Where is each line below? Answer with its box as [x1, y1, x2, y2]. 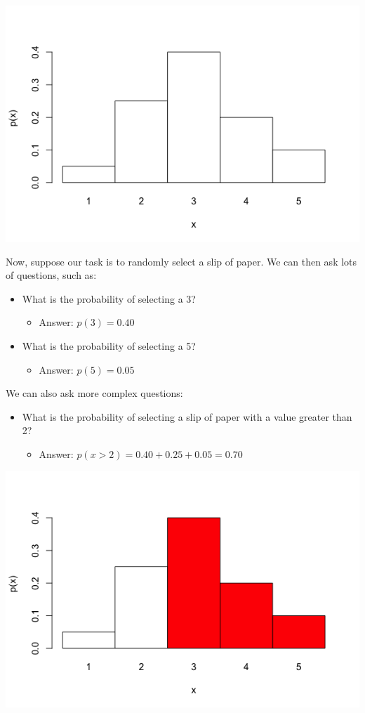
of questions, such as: [6, 268, 97, 282]
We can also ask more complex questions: [6, 386, 183, 400]
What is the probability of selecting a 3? [22, 291, 196, 306]
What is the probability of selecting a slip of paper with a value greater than [22, 409, 352, 424]
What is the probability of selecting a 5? [22, 338, 196, 353]
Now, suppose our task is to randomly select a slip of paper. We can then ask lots [6, 254, 357, 268]
